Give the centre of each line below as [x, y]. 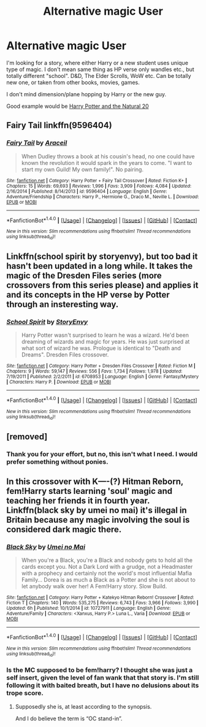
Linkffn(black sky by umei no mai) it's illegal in [97, 510]
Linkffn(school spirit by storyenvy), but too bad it [102, 256]
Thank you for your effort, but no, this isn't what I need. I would [102, 454]
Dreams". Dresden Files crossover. [65, 355]
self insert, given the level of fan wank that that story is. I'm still [103, 678]
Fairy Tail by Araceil [37, 143]
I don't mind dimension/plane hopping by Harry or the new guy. [86, 94]
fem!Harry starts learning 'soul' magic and [90, 491]
